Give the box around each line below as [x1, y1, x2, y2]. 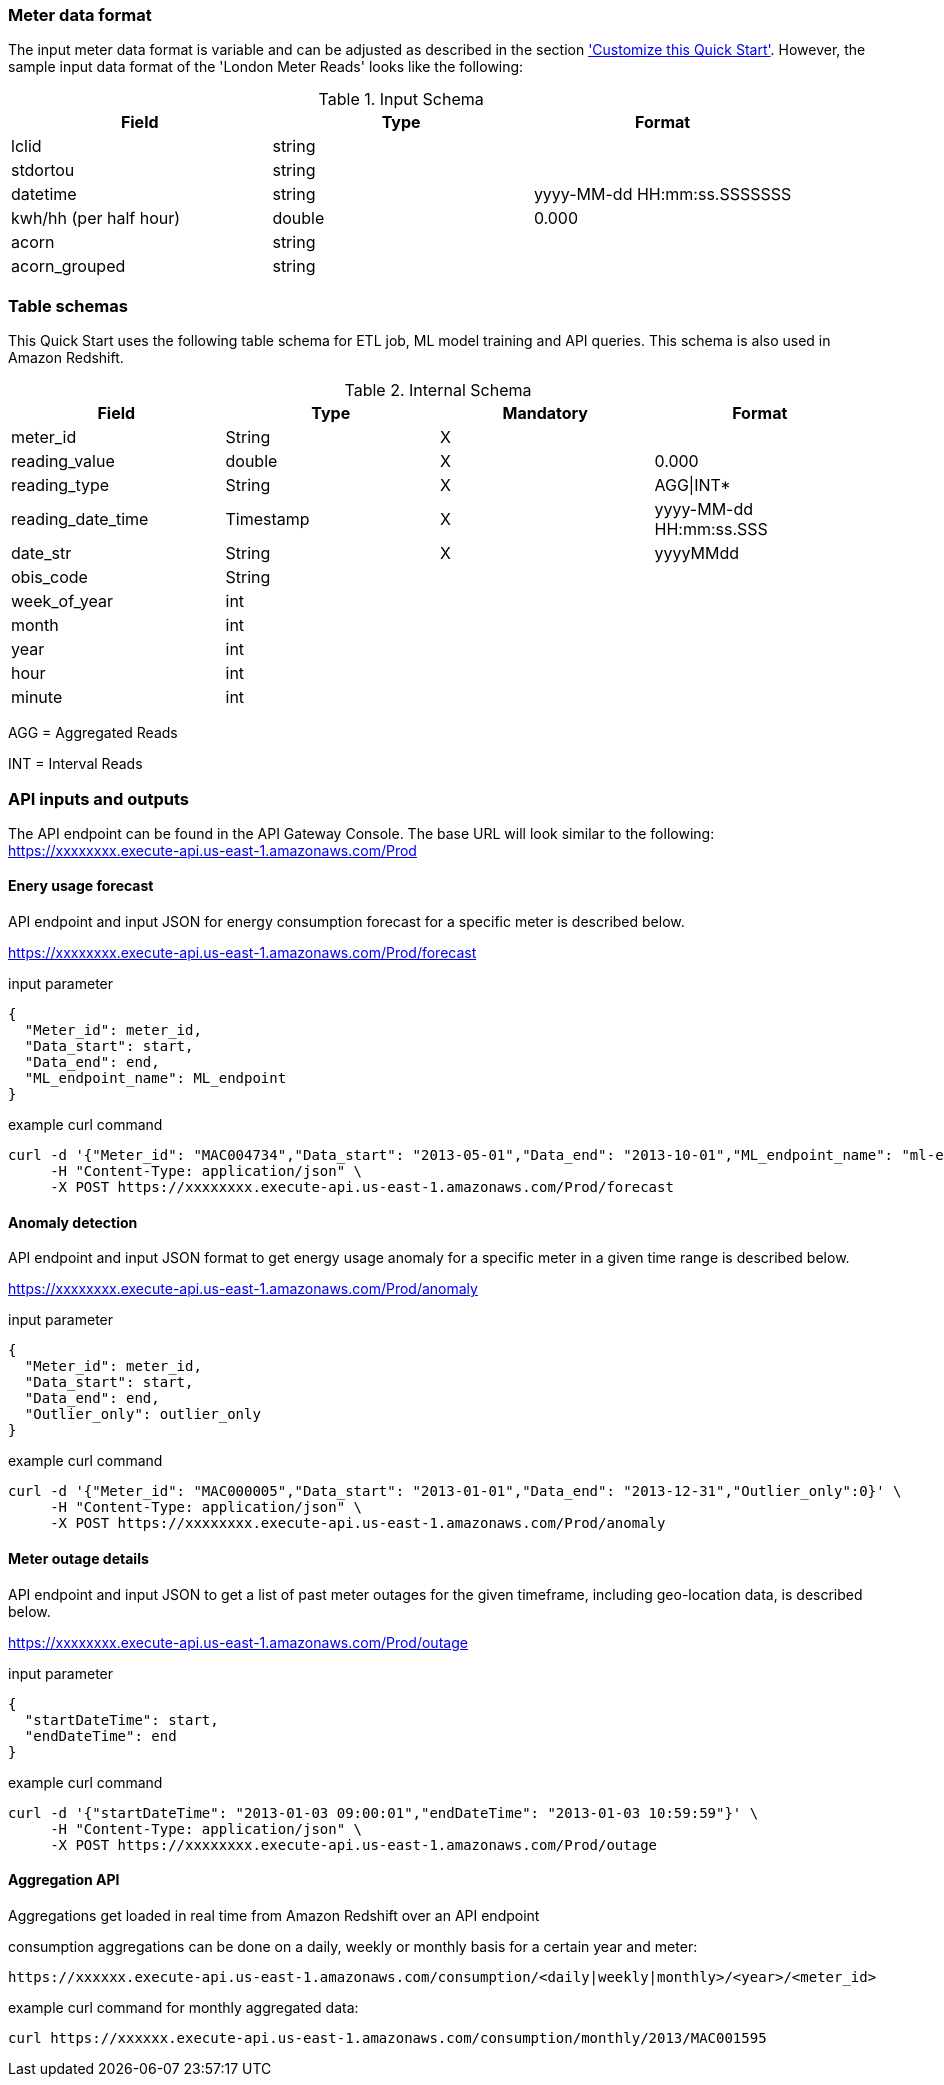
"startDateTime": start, [24, 1711, 219, 1728]
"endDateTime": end [24, 1727, 177, 1744]
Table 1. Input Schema [318, 89, 484, 110]
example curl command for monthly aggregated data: [8, 1998, 359, 2016]
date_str [11, 543, 72, 564]
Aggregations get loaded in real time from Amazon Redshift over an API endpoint [8, 1906, 540, 1924]
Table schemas [8, 295, 128, 316]
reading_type [11, 475, 110, 496]
